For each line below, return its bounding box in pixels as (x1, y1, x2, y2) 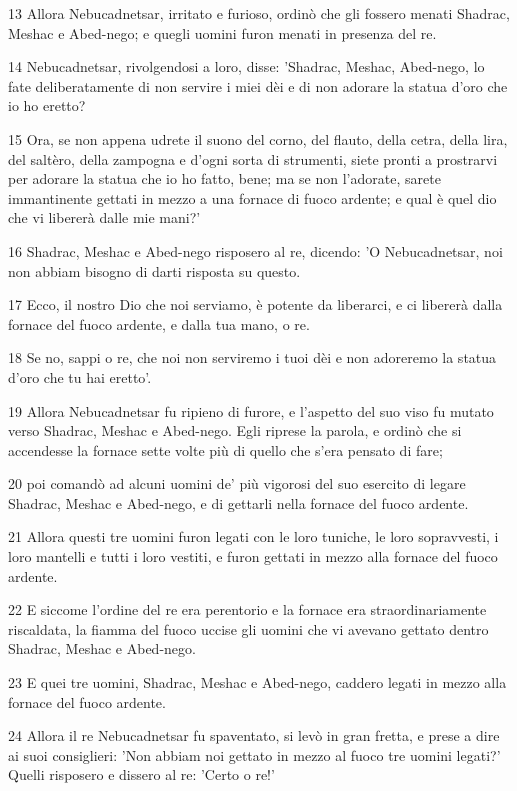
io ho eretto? (8, 95, 86, 116)
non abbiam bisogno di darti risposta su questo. (8, 260, 301, 281)
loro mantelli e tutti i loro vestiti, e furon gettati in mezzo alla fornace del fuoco (8, 546, 498, 567)
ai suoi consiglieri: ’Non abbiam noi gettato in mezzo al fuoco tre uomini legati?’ (8, 744, 501, 765)
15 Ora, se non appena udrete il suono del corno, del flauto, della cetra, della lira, (8, 128, 508, 149)
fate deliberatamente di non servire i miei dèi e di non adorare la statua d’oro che (8, 75, 508, 96)
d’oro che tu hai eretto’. (8, 366, 152, 387)
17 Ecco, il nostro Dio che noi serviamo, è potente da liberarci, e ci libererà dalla (8, 294, 503, 315)
